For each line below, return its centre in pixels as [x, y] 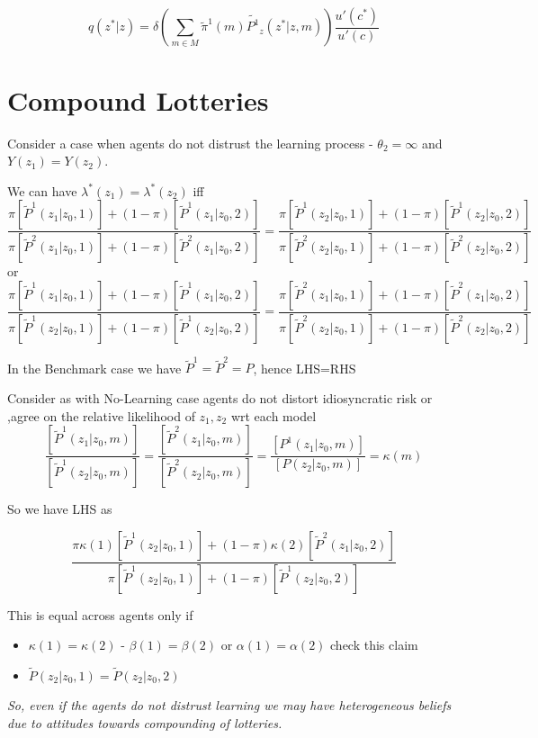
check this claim [374, 645]
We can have [42, 190]
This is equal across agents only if [100, 614]
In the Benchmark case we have [94, 368]
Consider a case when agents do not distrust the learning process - [190, 143]
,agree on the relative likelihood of [101, 415]
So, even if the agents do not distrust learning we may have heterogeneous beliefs [229, 704]
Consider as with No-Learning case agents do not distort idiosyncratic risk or [220, 398]
